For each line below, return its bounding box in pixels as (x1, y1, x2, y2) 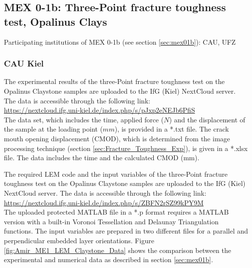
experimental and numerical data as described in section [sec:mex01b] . (4, 254, 213, 265)
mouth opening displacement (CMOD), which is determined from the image (4, 133, 230, 143)
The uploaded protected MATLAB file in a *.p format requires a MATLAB (4, 207, 229, 217)
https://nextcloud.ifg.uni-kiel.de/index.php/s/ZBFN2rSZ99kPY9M (4, 197, 204, 207)
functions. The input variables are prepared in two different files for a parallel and (4, 226, 248, 236)
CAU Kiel (4, 57, 44, 69)
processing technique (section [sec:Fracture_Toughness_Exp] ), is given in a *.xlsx (4, 143, 248, 153)
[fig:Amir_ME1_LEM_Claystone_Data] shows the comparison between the (4, 245, 232, 255)
